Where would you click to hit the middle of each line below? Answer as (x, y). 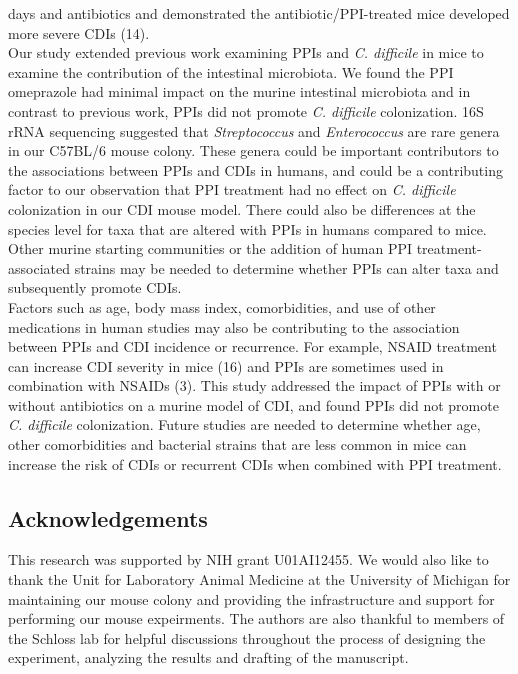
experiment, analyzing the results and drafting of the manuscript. (208, 657)
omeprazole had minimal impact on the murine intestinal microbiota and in (239, 91)
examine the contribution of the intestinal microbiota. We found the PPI (231, 71)
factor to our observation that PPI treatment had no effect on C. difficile (232, 189)
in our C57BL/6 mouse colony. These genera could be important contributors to (253, 150)
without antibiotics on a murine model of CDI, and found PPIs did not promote (253, 404)
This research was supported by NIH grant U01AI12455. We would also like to (248, 559)
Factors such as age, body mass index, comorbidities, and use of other (222, 306)
